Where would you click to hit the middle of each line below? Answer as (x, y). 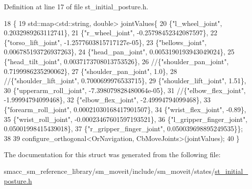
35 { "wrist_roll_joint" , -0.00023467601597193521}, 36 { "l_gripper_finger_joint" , (126, 119)
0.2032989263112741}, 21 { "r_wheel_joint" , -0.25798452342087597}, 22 (111, 33)
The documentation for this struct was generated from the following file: (112, 154)
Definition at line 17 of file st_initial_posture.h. (76, 6)
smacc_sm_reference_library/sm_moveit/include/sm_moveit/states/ (110, 171)
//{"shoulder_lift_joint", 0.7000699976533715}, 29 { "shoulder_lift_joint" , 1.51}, (125, 81)
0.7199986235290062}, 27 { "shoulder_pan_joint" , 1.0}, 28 (91, 71)
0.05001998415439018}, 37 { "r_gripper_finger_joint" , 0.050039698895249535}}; (124, 129)
